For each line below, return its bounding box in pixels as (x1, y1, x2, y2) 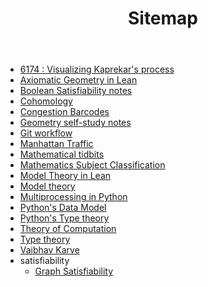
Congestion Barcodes (19, 106, 110, 118)
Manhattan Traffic (19, 138, 94, 150)
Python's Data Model (19, 202, 107, 214)
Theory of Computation (19, 223, 117, 235)
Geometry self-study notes (19, 117, 132, 129)
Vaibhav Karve (19, 244, 80, 256)
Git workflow (19, 127, 73, 139)
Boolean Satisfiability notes (19, 85, 133, 97)
